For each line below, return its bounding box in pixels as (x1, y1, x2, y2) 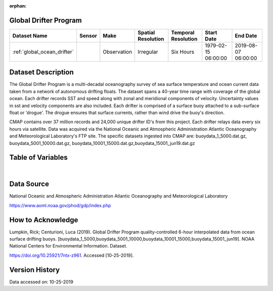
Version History (9, 265, 60, 274)
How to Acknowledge (9, 215, 78, 224)
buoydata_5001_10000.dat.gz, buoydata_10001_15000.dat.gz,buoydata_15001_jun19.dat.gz (9, 140, 195, 146)
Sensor (79, 32, 98, 39)
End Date (235, 32, 257, 39)
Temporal (171, 29, 195, 36)
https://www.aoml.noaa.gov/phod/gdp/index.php (9, 202, 111, 208)
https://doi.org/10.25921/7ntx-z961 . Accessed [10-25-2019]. (9, 252, 134, 258)
